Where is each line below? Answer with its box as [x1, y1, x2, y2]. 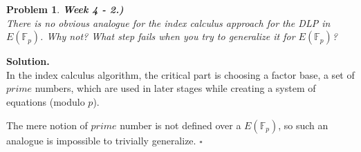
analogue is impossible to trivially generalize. [6, 133, 196, 147]
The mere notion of [6, 117, 88, 132]
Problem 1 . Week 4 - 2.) [6, 2, 124, 16]
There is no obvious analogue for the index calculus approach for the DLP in [6, 15, 331, 30]
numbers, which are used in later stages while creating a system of [35, 81, 316, 95]
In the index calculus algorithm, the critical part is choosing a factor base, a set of [6, 67, 355, 82]
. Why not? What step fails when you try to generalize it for [40, 29, 295, 44]
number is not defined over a [120, 117, 241, 132]
